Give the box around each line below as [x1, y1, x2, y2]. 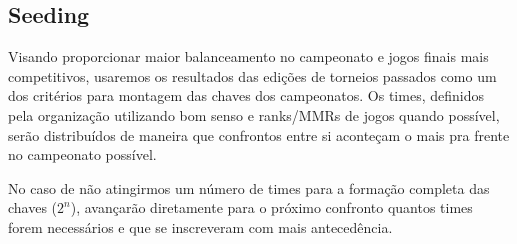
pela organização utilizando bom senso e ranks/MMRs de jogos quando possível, [8, 104, 500, 125]
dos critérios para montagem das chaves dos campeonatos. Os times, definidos [8, 85, 484, 106]
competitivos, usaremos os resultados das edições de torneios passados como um [8, 65, 497, 86]
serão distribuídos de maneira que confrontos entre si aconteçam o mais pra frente [8, 124, 510, 145]
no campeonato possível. [8, 144, 157, 165]
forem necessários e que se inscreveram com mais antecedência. [8, 216, 393, 237]
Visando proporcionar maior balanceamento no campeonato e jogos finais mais [8, 46, 489, 67]
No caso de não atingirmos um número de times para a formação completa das [8, 177, 490, 198]
